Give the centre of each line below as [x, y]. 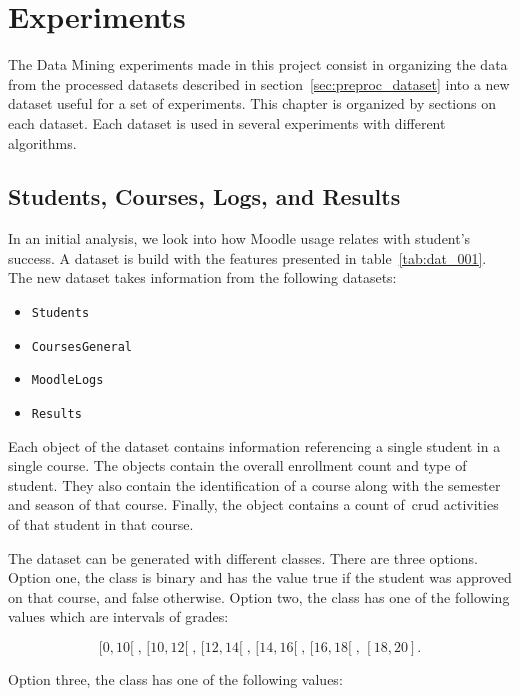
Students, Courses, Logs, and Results [204, 196]
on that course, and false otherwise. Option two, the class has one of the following [259, 596]
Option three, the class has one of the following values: [175, 679]
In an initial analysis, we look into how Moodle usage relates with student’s [239, 238]
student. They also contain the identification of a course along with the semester [254, 484]
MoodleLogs [67, 380]
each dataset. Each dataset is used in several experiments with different [227, 122]
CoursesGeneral [82, 346]
